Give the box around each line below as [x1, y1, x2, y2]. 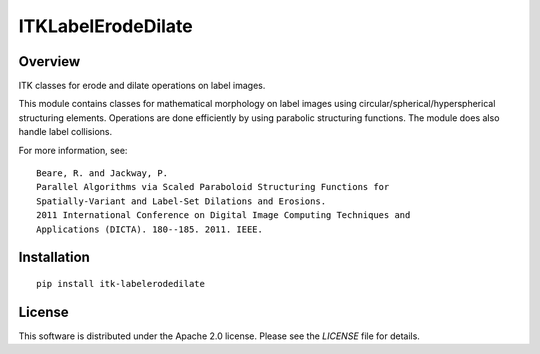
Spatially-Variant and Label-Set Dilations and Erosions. [36, 195, 327, 207]
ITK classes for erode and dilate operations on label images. [18, 80, 266, 92]
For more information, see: [18, 144, 128, 156]
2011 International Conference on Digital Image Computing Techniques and [36, 210, 411, 221]
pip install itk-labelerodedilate [36, 278, 205, 289]
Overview [18, 53, 81, 70]
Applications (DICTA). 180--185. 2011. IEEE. [36, 223, 264, 235]
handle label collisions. [18, 126, 113, 138]
